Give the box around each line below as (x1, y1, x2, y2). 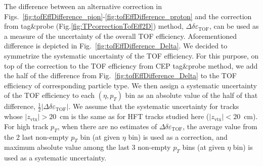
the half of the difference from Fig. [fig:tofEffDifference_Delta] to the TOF (4, 70, 237, 81)
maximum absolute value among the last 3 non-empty (4, 142, 171, 152)
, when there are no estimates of (57, 121, 157, 131)
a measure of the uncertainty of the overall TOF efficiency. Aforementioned (4, 30, 237, 41)
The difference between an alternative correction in (4, 1, 162, 11)
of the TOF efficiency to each (4, 90, 95, 100)
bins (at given (182, 142, 225, 152)
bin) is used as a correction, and (128, 131, 228, 142)
